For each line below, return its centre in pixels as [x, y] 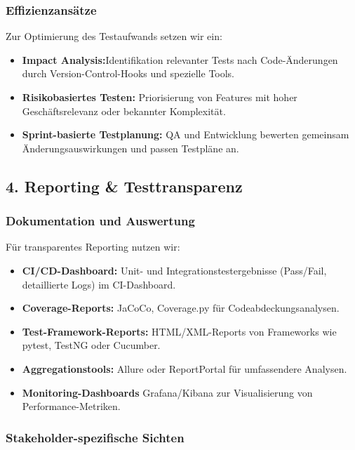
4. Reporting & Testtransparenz [124, 186]
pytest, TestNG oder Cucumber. [91, 345]
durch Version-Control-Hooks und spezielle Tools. [128, 73]
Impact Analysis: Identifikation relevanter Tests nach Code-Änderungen [180, 59]
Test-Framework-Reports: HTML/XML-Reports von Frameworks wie [179, 331]
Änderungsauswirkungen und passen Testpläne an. [130, 148]
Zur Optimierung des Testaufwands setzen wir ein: [114, 36]
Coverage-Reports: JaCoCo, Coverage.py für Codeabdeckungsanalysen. [181, 308]
